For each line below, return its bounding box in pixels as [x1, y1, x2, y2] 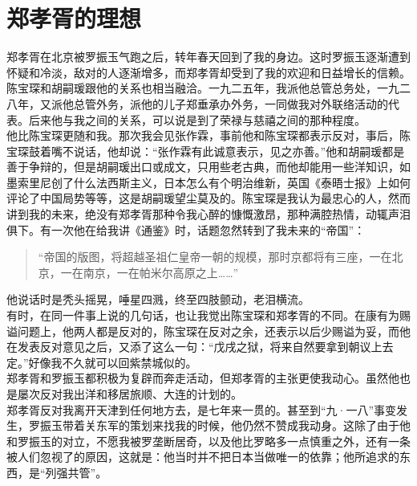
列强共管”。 [45, 464, 107, 480]
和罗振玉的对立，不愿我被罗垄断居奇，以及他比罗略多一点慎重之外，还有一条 [6, 432, 411, 449]
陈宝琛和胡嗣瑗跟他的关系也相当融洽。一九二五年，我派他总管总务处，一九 [6, 80, 399, 96]
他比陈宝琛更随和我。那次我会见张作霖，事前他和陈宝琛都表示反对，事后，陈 [6, 127, 411, 144]
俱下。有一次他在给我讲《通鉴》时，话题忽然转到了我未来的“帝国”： [6, 221, 366, 238]
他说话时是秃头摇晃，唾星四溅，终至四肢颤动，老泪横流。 [6, 291, 310, 308]
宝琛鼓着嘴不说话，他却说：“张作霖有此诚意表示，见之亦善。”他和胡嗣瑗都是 [6, 142, 405, 159]
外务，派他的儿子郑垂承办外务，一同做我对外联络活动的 [95, 95, 388, 112]
